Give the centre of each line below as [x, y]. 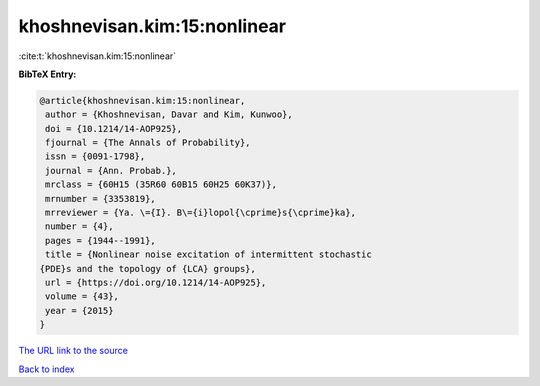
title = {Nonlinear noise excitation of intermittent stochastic [208, 254]
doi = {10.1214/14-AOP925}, [114, 128]
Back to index [46, 369]
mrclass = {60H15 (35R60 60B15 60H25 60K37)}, [161, 184]
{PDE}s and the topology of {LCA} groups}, [148, 268]
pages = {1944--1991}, [101, 240]
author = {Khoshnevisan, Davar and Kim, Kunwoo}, [169, 114]
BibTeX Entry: [47, 74]
